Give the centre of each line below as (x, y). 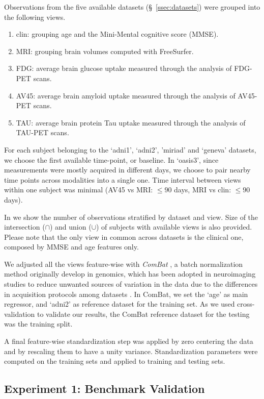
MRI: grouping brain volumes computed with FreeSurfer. (105, 51)
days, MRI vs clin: (203, 190)
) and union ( (70, 227)
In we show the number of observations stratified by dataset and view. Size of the (131, 217)
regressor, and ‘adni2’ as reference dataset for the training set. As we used (120, 304)
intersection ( (25, 227)
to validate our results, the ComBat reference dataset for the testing (143, 314)
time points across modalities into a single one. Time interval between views (123, 179)
